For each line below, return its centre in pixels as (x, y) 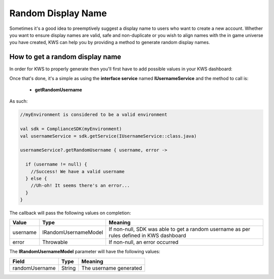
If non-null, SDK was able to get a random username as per (180, 229)
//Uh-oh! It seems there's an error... (80, 186)
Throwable (55, 242)
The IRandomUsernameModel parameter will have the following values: (85, 252)
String (68, 268)
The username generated (112, 268)
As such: (19, 101)
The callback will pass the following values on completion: (70, 213)
